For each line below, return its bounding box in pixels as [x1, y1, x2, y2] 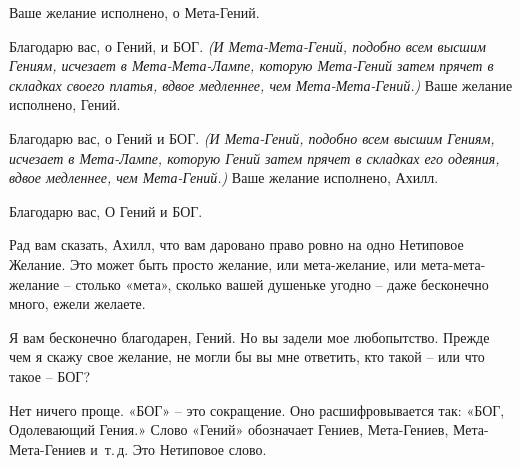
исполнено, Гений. [9, 94, 121, 115]
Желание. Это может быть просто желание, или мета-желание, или [9, 253, 417, 274]
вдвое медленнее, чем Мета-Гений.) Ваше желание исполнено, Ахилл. [9, 167, 439, 188]
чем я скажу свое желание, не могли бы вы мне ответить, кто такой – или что [9, 346, 485, 367]
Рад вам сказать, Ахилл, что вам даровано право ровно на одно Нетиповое [9, 234, 464, 255]
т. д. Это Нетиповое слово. [104, 438, 267, 459]
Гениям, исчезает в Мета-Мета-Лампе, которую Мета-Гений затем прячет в [9, 55, 494, 76]
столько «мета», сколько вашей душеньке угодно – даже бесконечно [75, 273, 489, 294]
